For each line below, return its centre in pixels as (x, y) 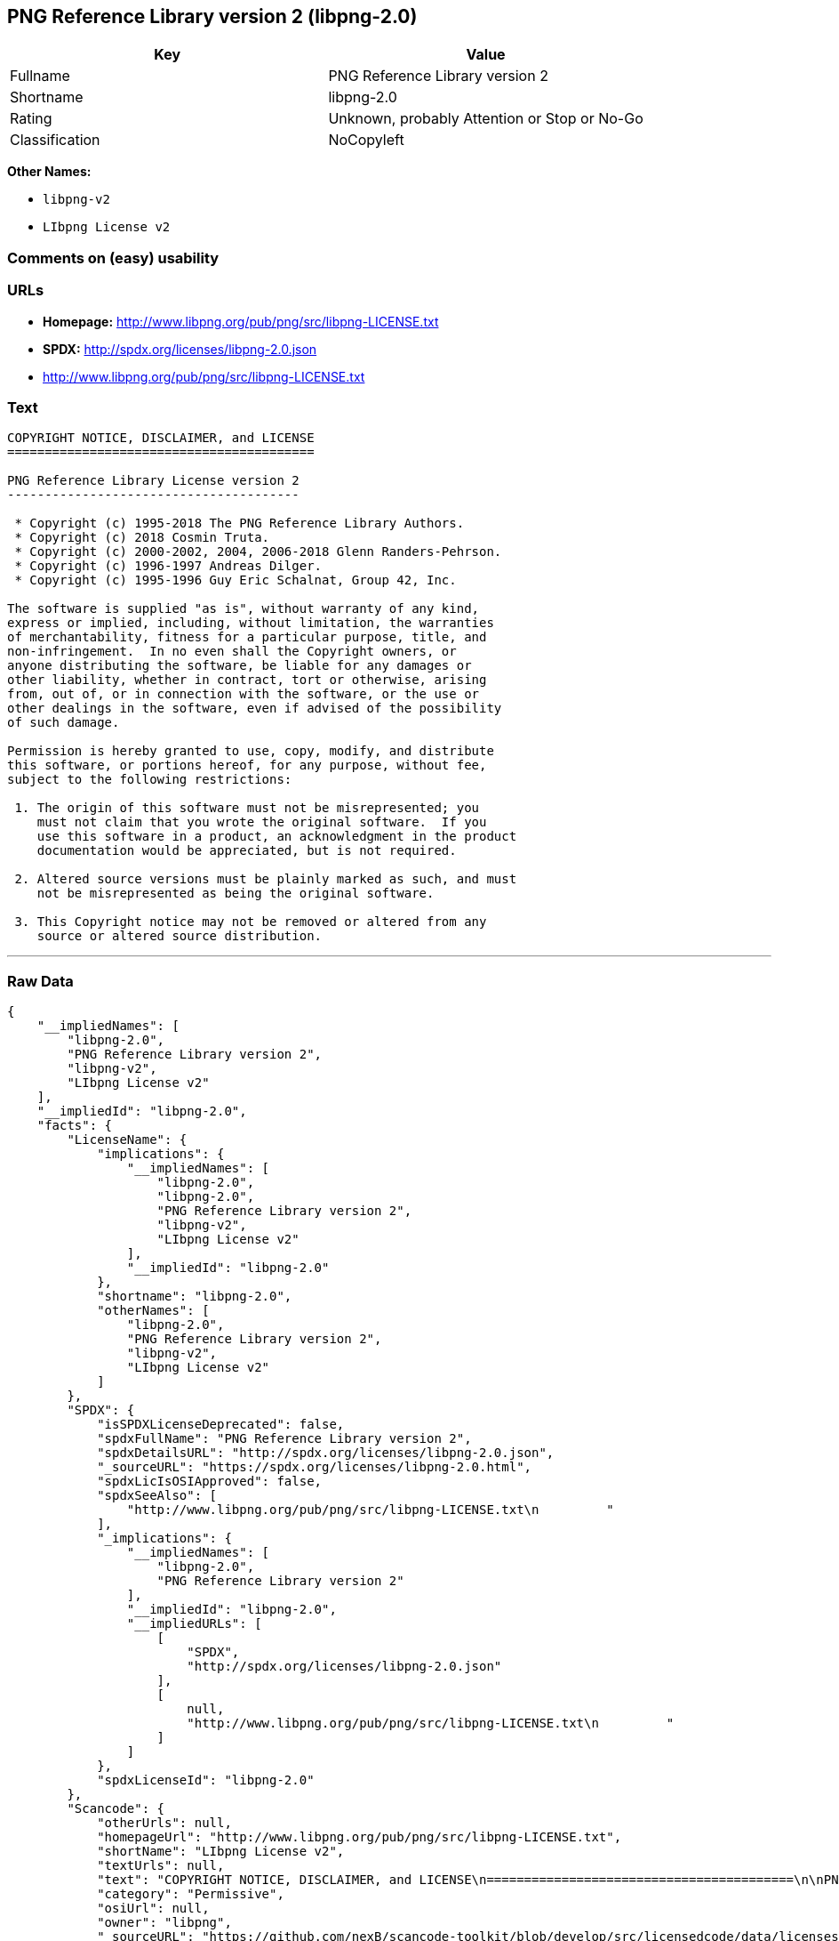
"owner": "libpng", (164, 1923)
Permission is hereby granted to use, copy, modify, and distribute (251, 751)
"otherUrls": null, (164, 1823)
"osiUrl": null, (153, 1909)
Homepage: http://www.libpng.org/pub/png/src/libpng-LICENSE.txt (241, 321)
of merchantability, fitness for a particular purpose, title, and (247, 637)
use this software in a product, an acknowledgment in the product (277, 837)
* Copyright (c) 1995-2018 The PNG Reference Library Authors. (240, 524)
